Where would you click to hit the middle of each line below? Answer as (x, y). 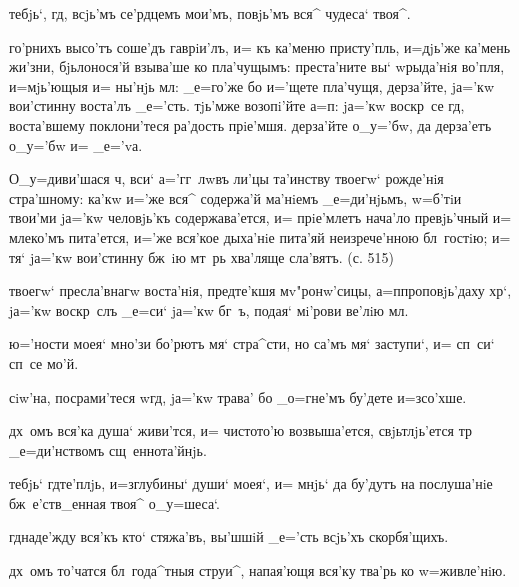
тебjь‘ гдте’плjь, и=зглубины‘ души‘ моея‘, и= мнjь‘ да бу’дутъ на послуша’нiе (251, 483)
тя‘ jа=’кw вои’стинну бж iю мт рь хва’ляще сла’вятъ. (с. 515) (201, 256)
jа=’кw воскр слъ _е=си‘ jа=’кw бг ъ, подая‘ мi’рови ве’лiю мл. (209, 309)
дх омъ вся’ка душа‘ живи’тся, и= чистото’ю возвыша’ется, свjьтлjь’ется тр (241, 430)
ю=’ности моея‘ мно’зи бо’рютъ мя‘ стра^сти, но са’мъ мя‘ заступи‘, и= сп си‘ (252, 343)
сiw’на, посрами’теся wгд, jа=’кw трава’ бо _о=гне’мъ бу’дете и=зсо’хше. (238, 396)
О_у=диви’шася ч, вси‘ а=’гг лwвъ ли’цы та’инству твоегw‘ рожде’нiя (226, 178)
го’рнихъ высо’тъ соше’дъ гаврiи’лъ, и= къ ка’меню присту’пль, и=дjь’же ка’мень (260, 46)
